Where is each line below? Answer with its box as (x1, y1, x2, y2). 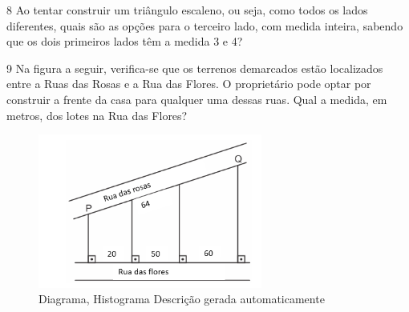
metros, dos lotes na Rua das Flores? (6, 106, 188, 123)
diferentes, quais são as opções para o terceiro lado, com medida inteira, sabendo (6, 17, 403, 34)
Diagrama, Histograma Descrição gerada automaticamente (38, 290, 325, 307)
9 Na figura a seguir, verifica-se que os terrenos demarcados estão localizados (6, 59, 383, 76)
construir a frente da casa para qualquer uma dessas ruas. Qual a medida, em (6, 90, 387, 107)
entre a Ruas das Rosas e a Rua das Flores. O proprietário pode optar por (6, 75, 371, 92)
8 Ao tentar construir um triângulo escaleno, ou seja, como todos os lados (6, 2, 368, 18)
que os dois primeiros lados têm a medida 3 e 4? (6, 33, 243, 50)
